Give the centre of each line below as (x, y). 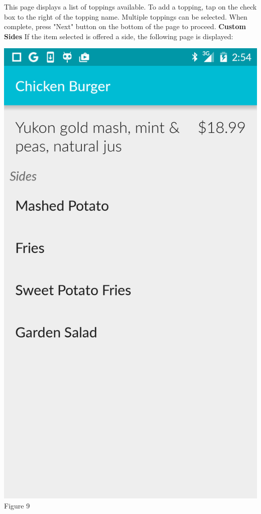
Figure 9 (17, 505)
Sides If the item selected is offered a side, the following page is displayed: (119, 36)
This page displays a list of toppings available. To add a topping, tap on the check (130, 7)
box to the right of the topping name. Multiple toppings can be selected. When (126, 16)
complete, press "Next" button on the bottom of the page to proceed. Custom (125, 26)
